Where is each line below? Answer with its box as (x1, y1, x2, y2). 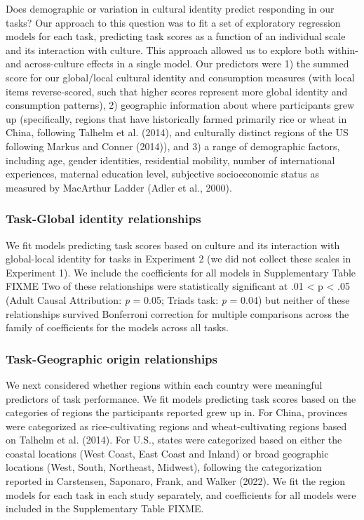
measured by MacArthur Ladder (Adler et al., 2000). (6, 180, 232, 194)
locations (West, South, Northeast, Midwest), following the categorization (6, 460, 322, 474)
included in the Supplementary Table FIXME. (6, 501, 204, 516)
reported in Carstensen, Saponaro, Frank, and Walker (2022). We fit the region (6, 474, 346, 488)
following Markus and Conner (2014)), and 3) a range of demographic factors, (6, 138, 340, 153)
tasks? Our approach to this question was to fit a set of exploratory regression (6, 15, 341, 29)
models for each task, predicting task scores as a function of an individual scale (6, 29, 346, 44)
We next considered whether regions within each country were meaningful (6, 377, 323, 392)
